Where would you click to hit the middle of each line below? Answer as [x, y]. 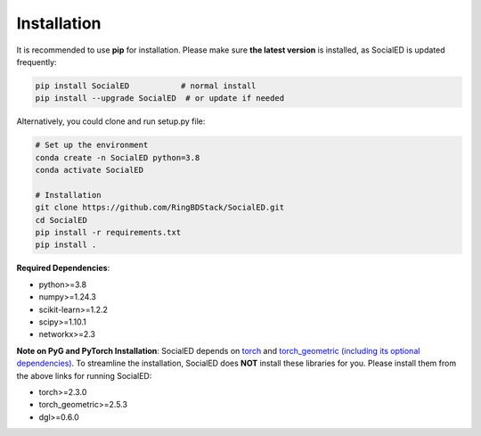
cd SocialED [61, 220]
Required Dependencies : [63, 268]
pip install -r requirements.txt [108, 233]
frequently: [37, 62]
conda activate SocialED [90, 170]
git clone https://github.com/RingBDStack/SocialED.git [160, 208]
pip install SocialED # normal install [146, 86]
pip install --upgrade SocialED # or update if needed [160, 99]
